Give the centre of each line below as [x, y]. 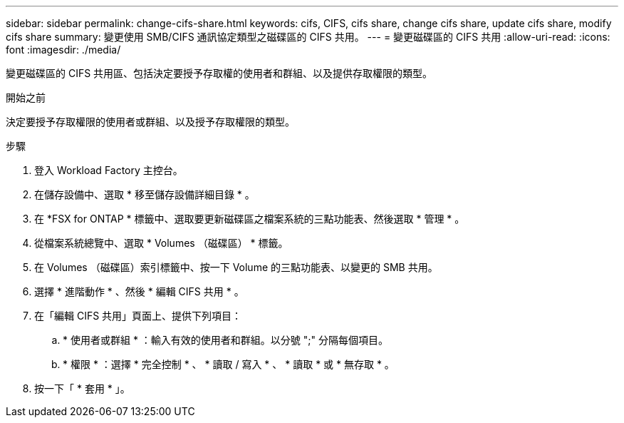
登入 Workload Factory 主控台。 [109, 170]
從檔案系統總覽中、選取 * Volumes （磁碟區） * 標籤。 [161, 243]
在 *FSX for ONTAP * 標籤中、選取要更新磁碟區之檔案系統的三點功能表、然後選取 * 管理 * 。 [250, 219]
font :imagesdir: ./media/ [63, 50]
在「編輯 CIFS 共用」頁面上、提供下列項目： [138, 316]
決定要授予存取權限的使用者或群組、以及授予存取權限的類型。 [150, 122]
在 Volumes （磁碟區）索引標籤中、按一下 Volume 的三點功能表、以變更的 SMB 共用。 [236, 267]
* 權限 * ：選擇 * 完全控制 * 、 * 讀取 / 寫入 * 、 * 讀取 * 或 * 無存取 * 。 [229, 364]
